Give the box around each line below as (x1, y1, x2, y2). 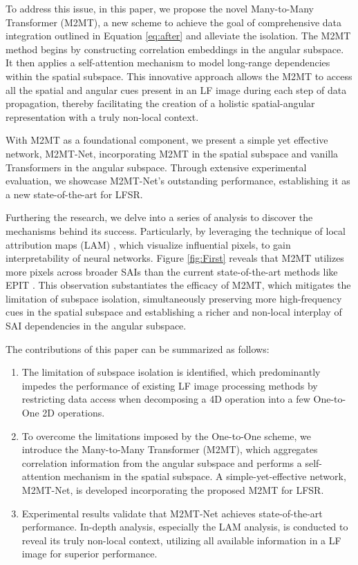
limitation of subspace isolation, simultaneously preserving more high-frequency (6, 291, 342, 305)
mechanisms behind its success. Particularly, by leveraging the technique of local (6, 223, 346, 238)
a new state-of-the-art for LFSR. (6, 186, 143, 201)
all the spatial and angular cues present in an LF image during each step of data (6, 82, 347, 97)
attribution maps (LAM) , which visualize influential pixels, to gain (6, 237, 291, 251)
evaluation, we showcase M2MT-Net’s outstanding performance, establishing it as (6, 173, 350, 188)
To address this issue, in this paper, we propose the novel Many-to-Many (6, 1, 314, 15)
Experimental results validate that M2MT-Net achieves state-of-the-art (21, 506, 323, 520)
